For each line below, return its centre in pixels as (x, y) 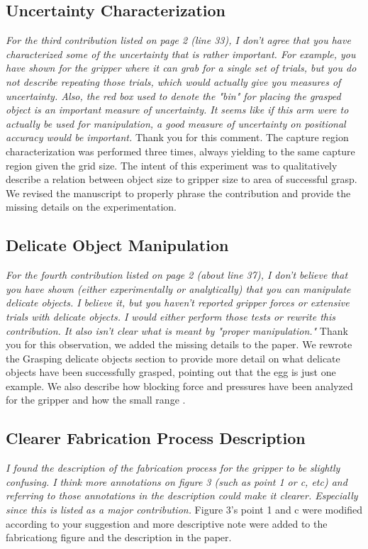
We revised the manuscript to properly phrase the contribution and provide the (178, 193)
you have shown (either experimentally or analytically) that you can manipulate (178, 288)
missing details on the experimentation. (91, 207)
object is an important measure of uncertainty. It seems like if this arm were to (177, 110)
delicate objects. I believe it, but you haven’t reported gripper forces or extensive (178, 303)
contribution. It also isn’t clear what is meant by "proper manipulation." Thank (177, 330)
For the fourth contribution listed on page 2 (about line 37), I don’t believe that (177, 275)
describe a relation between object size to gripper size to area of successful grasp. (182, 179)
